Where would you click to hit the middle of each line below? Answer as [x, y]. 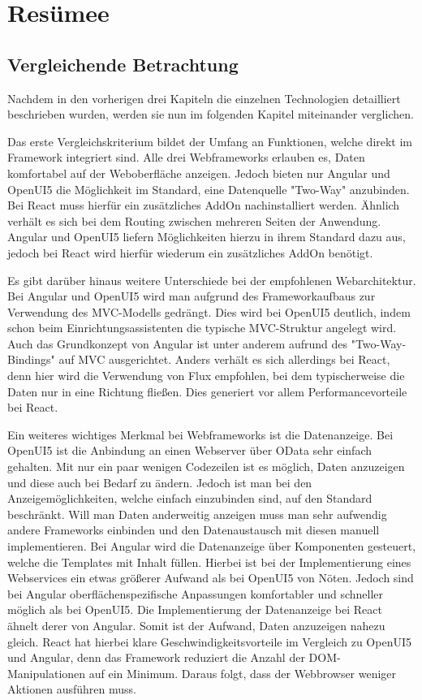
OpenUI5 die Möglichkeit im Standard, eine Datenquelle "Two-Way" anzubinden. [209, 189]
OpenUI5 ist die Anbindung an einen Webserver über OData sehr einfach [190, 450]
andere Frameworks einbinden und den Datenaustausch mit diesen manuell [194, 530]
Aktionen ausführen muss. [72, 689]
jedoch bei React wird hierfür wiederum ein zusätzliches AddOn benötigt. [190, 252]
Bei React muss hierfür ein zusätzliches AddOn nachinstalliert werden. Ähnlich [204, 205]
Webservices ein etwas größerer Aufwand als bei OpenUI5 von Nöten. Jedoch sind [211, 578]
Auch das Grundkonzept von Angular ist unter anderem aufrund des [178, 343]
